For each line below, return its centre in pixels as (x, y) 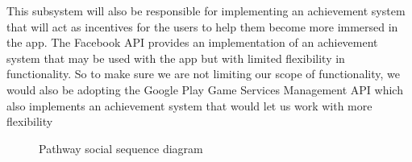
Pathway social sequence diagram (121, 148)
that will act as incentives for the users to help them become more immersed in (202, 26)
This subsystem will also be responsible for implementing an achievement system (206, 10)
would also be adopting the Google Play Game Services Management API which (205, 89)
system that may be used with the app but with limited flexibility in (176, 58)
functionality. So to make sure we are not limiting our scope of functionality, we (203, 74)
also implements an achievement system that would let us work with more (189, 105)
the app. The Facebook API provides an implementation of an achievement (192, 42)
